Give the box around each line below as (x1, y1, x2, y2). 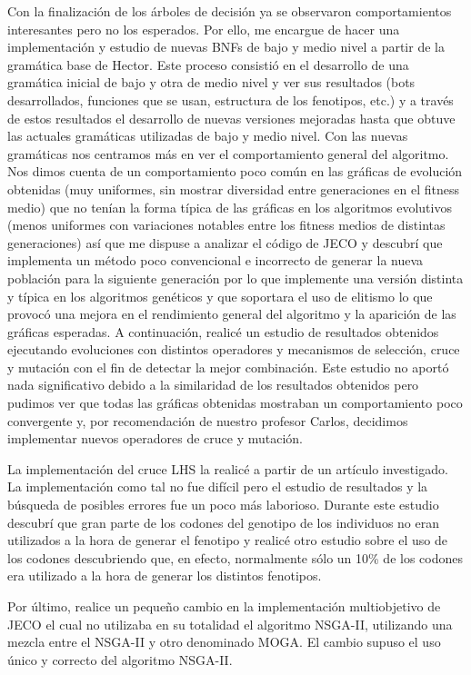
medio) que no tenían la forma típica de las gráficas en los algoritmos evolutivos (7, 197, 452, 216)
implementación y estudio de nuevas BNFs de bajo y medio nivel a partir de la (7, 37, 445, 56)
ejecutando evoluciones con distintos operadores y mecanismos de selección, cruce (7, 340, 460, 359)
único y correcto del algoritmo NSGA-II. (7, 650, 233, 669)
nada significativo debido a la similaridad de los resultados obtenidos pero (7, 375, 419, 394)
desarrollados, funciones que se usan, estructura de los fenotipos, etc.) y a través (7, 90, 454, 109)
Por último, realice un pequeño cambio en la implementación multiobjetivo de (7, 597, 441, 615)
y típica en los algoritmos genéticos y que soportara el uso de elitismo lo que (7, 286, 433, 305)
